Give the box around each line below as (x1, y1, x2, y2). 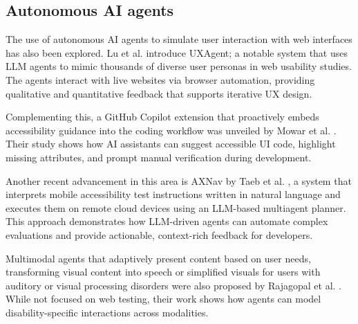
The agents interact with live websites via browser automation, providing (6, 72, 315, 87)
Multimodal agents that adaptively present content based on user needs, (6, 251, 311, 265)
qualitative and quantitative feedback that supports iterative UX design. (6, 86, 312, 100)
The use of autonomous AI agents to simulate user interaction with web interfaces (6, 32, 352, 46)
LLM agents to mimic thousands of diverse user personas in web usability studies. (6, 59, 352, 73)
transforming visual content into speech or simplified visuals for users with (6, 264, 321, 279)
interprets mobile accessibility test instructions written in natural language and (6, 187, 341, 201)
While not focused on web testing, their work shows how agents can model (6, 291, 321, 306)
